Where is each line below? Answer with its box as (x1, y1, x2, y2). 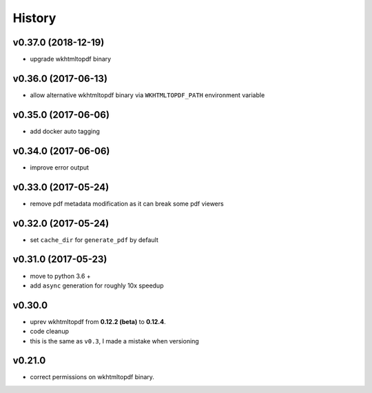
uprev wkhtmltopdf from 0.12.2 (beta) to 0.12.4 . (30, 317, 166, 325)
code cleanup (30, 327, 69, 336)
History (12, 10, 56, 26)
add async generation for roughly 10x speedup (30, 281, 164, 290)
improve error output (30, 163, 90, 172)
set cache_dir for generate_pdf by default (30, 235, 158, 244)
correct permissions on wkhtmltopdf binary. (30, 373, 155, 381)
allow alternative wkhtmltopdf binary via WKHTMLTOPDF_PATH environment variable (30, 90, 265, 99)
